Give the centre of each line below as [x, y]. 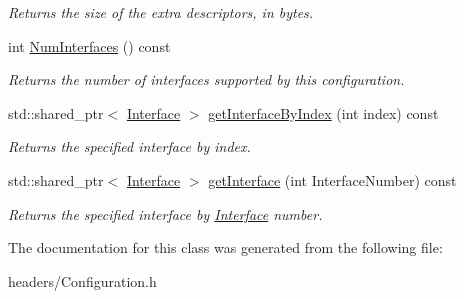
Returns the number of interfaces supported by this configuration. [206, 79]
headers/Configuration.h [82, 280]
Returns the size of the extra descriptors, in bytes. [161, 12]
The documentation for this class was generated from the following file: [225, 247]
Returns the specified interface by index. [129, 146]
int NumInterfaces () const [89, 45]
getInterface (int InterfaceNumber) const [332, 179]
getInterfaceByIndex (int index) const [323, 112]
